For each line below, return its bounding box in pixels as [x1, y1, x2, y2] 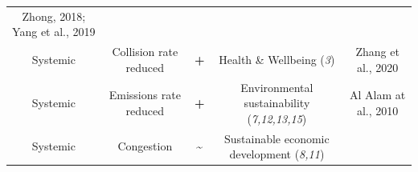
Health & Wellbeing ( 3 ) [219, 50, 335, 67]
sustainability [244, 94, 310, 111]
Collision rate [112, 43, 178, 60]
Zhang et [355, 43, 400, 60]
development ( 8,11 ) [229, 146, 325, 162]
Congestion [117, 138, 173, 154]
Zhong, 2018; [22, 7, 86, 24]
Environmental [240, 78, 313, 95]
